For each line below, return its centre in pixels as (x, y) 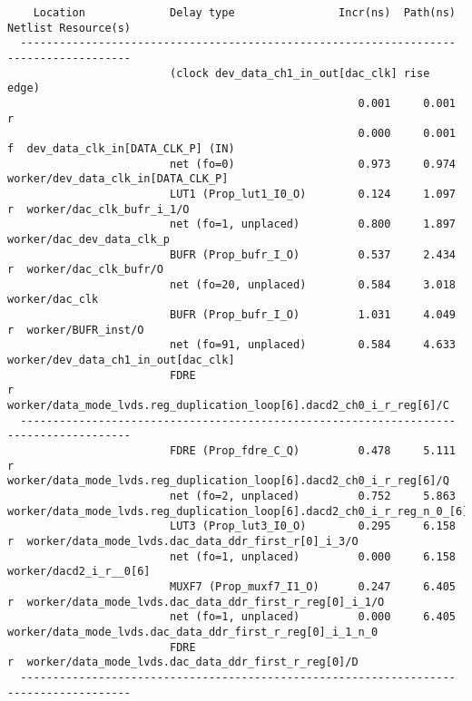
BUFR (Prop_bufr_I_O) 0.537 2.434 (312, 254)
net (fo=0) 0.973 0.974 (312, 164)
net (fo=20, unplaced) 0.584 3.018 (312, 284)
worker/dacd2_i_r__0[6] (79, 572)
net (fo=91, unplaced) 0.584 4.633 (312, 345)
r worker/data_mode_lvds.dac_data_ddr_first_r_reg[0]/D (183, 662)
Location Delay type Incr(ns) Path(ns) (244, 13)
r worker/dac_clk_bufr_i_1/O (98, 209)
